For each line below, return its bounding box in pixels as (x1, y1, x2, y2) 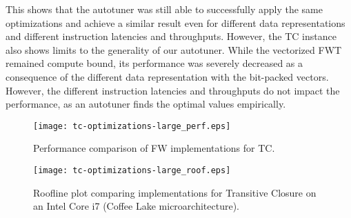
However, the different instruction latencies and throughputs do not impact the (6, 83, 340, 97)
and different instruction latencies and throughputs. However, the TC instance (6, 29, 337, 43)
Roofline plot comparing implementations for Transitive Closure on (33, 185, 317, 199)
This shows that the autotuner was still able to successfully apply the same (6, 2, 323, 16)
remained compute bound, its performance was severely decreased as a (6, 56, 303, 70)
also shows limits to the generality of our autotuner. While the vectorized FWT (6, 42, 342, 57)
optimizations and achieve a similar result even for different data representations (6, 15, 345, 30)
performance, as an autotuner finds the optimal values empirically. (6, 97, 286, 111)
